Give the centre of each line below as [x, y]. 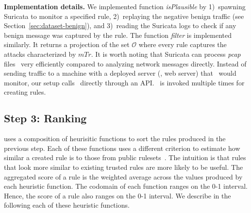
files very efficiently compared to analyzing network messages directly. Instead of [125, 63]
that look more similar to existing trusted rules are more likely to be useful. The [124, 167]
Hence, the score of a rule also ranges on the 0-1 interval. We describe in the [117, 195]
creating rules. [25, 92]
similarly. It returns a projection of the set [67, 44]
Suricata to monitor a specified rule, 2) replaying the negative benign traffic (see [124, 16]
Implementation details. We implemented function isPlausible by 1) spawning [125, 6]
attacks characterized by [40, 54]
